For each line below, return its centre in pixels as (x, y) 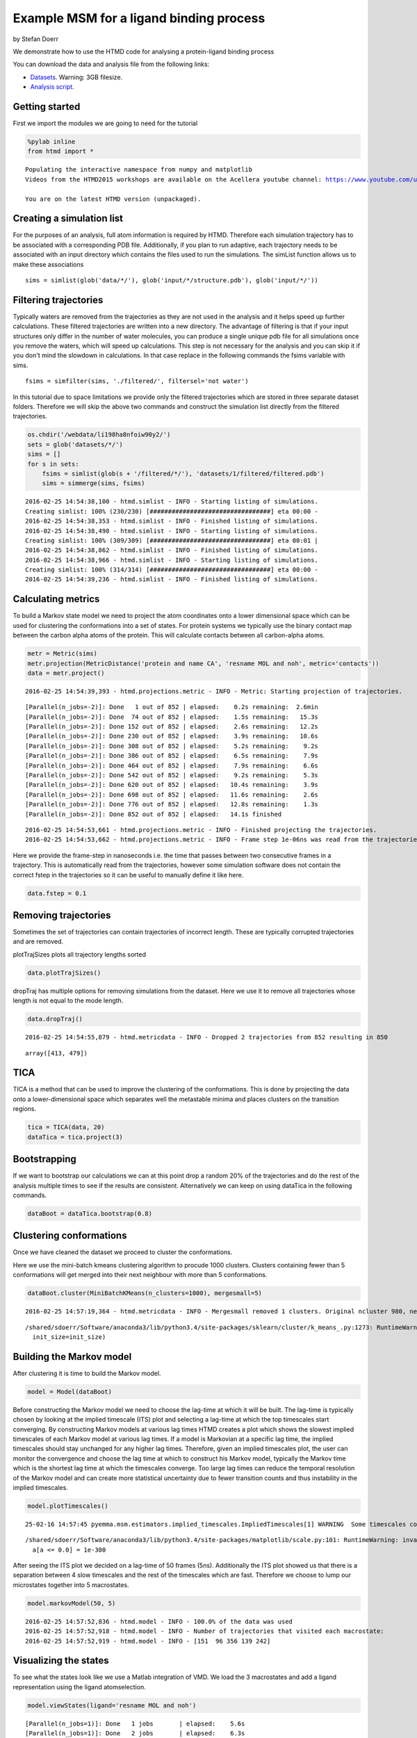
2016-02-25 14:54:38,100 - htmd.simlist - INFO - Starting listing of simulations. (172, 502)
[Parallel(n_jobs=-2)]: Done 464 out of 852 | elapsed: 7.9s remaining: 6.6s (172, 765)
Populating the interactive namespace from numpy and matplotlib (139, 170)
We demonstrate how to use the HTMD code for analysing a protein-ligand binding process (144, 51)
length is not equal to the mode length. (68, 1000)
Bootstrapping (44, 1159)
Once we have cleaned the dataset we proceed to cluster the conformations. (123, 1252)
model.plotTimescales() (68, 1506)
